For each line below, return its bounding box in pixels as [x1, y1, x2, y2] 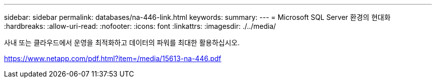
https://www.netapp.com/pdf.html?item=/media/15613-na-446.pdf [4, 54, 221, 63]
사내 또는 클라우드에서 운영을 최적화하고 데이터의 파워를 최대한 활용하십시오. [4, 38, 240, 47]
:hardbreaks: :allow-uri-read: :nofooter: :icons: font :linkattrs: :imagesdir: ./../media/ [4, 22, 276, 30]
